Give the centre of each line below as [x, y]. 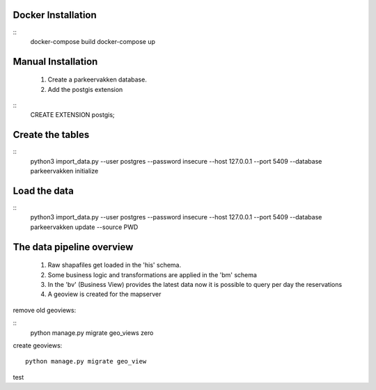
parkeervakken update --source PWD [84, 227]
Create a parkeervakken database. [97, 79]
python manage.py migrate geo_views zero [92, 333]
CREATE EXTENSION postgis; [72, 115]
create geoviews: [38, 345]
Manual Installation [55, 62]
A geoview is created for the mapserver [104, 294]
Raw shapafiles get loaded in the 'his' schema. [114, 265]
